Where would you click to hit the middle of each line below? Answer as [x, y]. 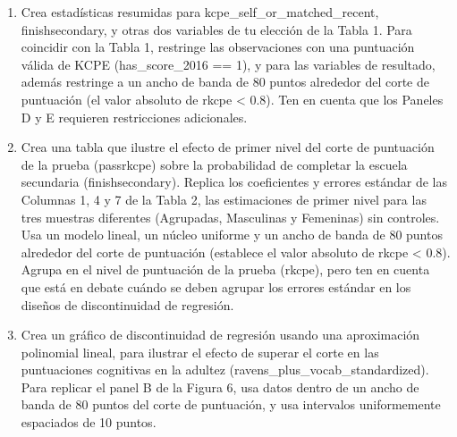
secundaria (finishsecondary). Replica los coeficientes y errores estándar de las [234, 182]
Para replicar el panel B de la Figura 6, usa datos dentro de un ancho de [220, 387]
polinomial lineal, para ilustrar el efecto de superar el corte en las [200, 352]
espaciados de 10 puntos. [89, 422]
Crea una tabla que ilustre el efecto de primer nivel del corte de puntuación [228, 147]
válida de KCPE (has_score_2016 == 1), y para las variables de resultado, [228, 64]
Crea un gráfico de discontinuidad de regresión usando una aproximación [220, 335]
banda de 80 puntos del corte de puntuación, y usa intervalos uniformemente [231, 404]
